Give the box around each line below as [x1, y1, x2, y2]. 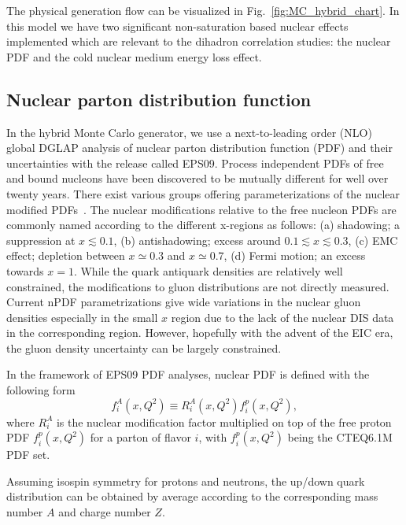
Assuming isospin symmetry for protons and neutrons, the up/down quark [6, 472, 365, 489]
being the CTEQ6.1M [287, 429, 393, 446]
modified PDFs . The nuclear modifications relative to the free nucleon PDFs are [6, 201, 397, 217]
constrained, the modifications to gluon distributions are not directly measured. [6, 278, 389, 294]
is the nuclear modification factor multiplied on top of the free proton [56, 413, 392, 430]
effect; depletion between [6, 247, 125, 264]
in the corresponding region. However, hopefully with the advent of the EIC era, [6, 324, 393, 341]
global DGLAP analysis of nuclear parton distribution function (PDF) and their [6, 139, 393, 156]
